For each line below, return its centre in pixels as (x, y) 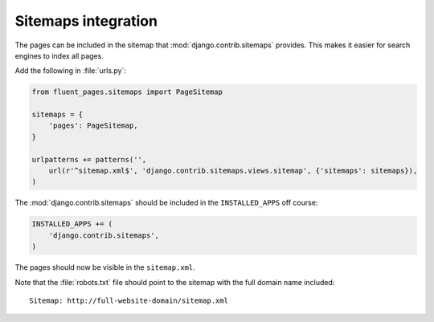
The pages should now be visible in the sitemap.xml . (105, 267)
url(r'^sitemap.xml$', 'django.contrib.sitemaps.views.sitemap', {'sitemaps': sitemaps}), (233, 171)
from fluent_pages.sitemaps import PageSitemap (127, 92)
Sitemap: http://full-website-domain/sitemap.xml (129, 300)
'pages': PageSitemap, (93, 126)
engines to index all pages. (59, 55)
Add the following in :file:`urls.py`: (71, 71)
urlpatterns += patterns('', (89, 159)
